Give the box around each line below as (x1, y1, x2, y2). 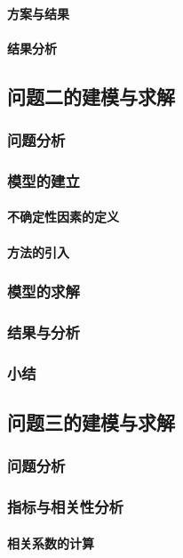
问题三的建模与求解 (7, 408, 175, 436)
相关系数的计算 (7, 533, 94, 552)
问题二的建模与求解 (7, 82, 175, 109)
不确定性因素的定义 (7, 207, 119, 226)
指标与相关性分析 (7, 496, 123, 518)
